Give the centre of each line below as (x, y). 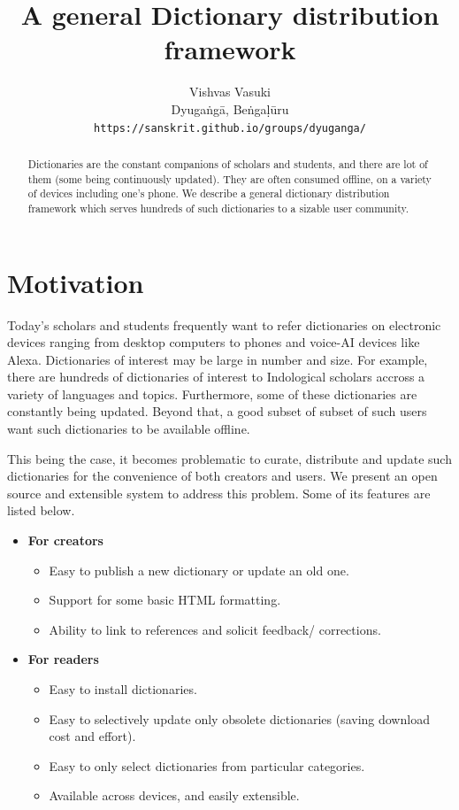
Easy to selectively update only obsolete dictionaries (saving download (239, 718)
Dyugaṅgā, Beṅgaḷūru (230, 108)
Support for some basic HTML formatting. (165, 600)
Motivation (76, 282)
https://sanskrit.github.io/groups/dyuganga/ (230, 128)
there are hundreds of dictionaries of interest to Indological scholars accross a (216, 377)
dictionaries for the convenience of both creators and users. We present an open (222, 476)
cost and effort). (92, 736)
